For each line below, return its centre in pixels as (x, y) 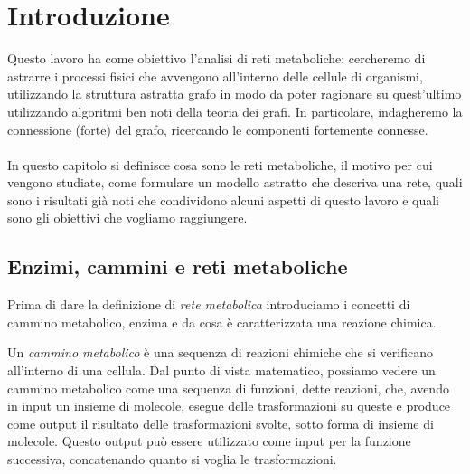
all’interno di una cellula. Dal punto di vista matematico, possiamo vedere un (221, 370)
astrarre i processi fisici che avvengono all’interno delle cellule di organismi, (215, 76)
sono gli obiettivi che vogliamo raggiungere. (127, 218)
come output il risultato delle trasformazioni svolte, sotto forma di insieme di (221, 423)
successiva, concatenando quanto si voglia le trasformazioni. (172, 459)
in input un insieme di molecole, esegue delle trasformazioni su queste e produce (229, 406)
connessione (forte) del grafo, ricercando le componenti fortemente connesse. (218, 129)
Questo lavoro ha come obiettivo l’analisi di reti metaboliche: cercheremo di (216, 58)
